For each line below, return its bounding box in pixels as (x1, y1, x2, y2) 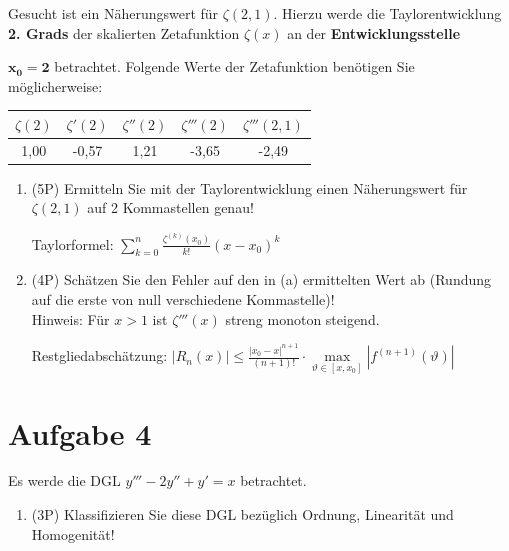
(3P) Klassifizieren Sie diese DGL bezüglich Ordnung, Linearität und (31, 504, 454, 525)
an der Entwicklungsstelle (287, 22, 461, 43)
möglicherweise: (8, 75, 103, 96)
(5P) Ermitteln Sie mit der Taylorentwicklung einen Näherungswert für (31, 177, 468, 198)
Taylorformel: (31, 233, 114, 254)
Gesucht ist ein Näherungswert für (8, 3, 219, 23)
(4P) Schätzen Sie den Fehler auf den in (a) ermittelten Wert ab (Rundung (31, 269, 492, 290)
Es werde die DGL (8, 470, 121, 491)
